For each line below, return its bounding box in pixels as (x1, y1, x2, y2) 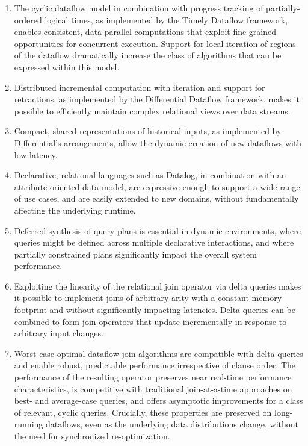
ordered (14, 13, 42, 26)
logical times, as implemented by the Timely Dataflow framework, (45, 13, 288, 26)
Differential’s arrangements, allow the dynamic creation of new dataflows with (14, 136, 302, 149)
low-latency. (14, 148, 58, 161)
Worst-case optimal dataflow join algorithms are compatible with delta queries (14, 347, 303, 359)
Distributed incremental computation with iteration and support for (14, 81, 265, 93)
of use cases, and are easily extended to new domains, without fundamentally (14, 192, 299, 205)
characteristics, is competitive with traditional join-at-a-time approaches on (14, 382, 292, 395)
